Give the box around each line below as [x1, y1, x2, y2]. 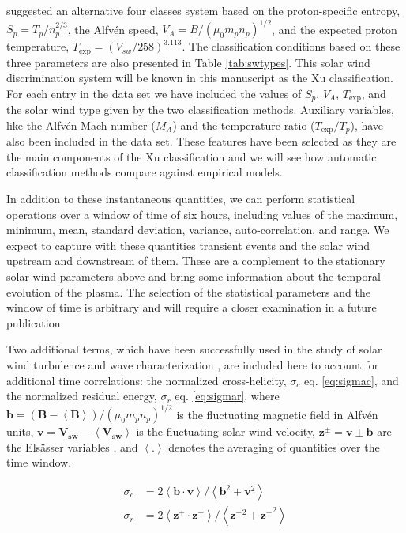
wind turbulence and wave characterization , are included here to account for [6, 356, 379, 372]
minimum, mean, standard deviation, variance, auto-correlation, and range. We [6, 221, 389, 238]
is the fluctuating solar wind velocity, [136, 423, 316, 440]
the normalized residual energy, [6, 387, 157, 404]
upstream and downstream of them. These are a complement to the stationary [6, 252, 385, 269]
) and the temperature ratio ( [172, 116, 315, 133]
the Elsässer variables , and [6, 438, 138, 455]
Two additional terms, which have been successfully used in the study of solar [6, 341, 382, 357]
